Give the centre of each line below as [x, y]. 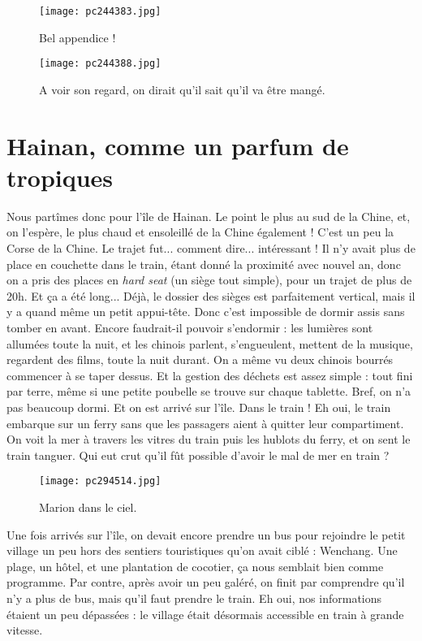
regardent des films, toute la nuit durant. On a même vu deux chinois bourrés [200, 359]
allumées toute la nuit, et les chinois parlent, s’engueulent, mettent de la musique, [210, 343]
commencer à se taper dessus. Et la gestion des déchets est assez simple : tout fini [210, 375]
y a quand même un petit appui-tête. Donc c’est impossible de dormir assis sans [206, 312]
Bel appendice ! [78, 37]
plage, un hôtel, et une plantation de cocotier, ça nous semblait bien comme [195, 566]
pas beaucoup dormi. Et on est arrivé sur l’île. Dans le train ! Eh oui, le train [199, 407]
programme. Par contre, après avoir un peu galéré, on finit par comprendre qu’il [206, 582]
